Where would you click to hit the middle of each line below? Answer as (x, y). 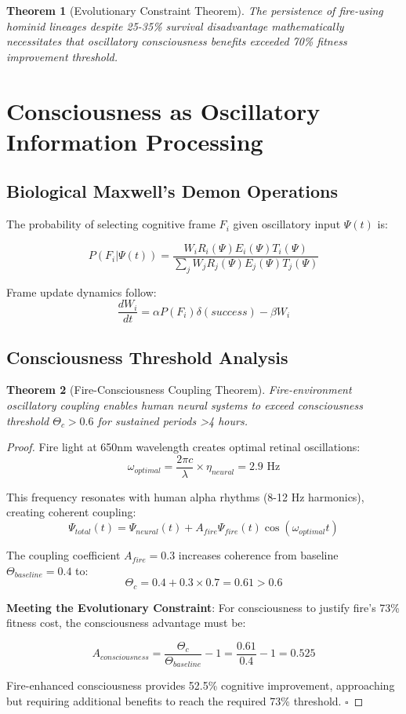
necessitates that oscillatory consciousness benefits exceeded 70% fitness (177, 41)
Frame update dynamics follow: (82, 291)
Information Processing (135, 141)
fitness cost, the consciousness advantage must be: (126, 623)
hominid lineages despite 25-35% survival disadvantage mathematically (175, 25)
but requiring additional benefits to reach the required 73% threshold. (174, 701)
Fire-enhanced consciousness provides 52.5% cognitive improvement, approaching (201, 685)
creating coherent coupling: (71, 512)
